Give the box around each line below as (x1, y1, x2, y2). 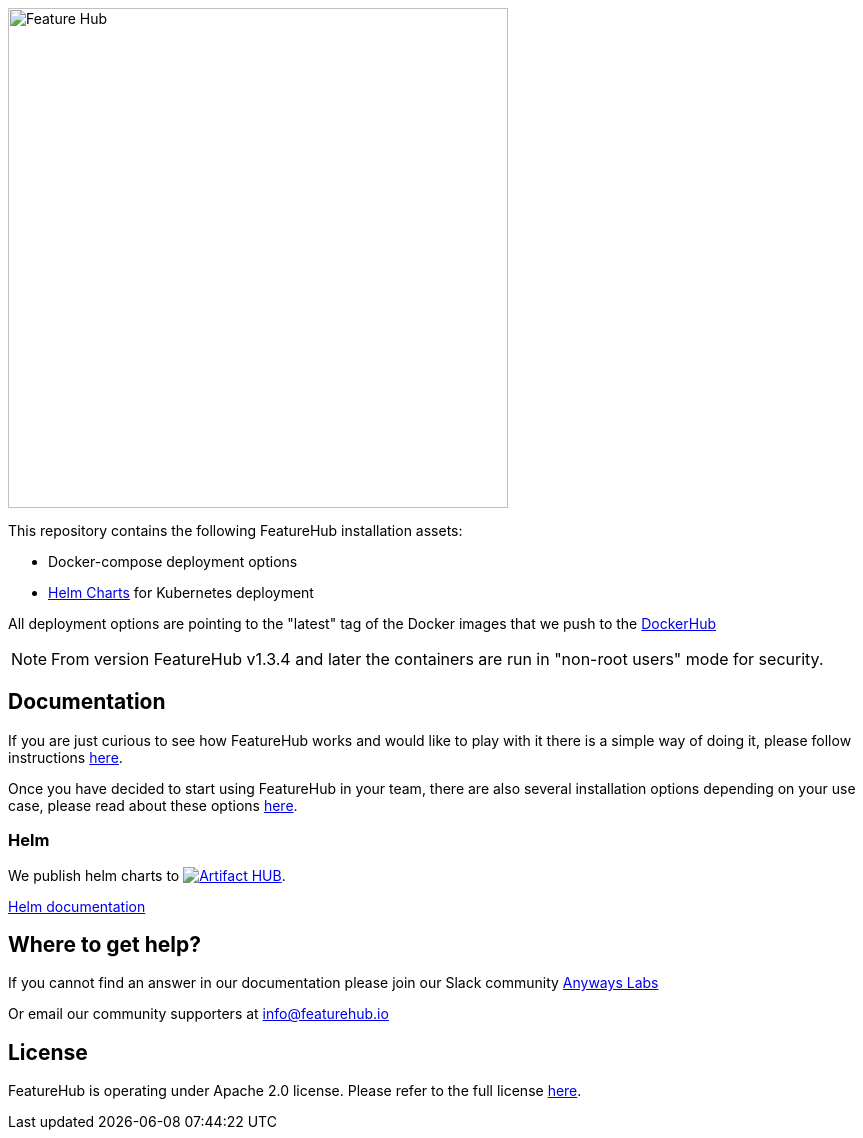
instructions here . (8, 748, 123, 766)
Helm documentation (8, 897, 146, 915)
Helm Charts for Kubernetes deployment (48, 584, 314, 601)
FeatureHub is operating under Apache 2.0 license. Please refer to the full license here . (8, 1082, 582, 1100)
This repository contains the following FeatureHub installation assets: (8, 522, 463, 539)
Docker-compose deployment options (48, 553, 298, 570)
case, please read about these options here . (8, 796, 298, 814)
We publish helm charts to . (8, 866, 286, 884)
